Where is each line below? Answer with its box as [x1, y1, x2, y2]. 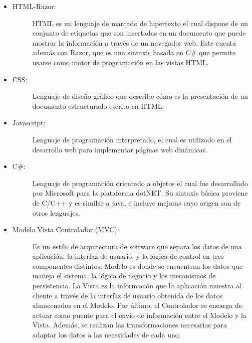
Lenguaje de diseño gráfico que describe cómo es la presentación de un [32, 91, 248, 101]
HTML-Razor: [12, 1, 56, 11]
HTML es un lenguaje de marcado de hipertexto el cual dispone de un [32, 18, 248, 28]
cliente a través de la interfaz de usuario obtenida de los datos [32, 290, 222, 300]
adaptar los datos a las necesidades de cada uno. [32, 329, 181, 340]
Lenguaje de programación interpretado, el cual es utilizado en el [32, 134, 232, 144]
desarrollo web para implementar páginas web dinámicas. [32, 144, 208, 154]
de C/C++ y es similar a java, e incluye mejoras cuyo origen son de [32, 197, 241, 208]
